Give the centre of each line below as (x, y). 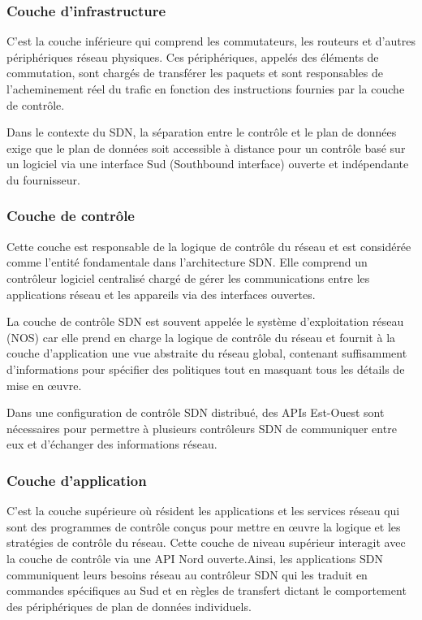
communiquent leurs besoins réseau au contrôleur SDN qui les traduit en (187, 574)
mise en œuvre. (44, 385)
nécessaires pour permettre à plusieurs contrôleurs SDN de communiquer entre (202, 428)
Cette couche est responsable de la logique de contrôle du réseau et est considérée (209, 246)
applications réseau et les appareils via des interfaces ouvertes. (161, 294)
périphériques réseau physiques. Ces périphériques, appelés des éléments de (193, 56)
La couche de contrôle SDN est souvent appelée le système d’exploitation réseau (205, 321)
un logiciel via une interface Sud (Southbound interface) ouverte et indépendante (208, 164)
